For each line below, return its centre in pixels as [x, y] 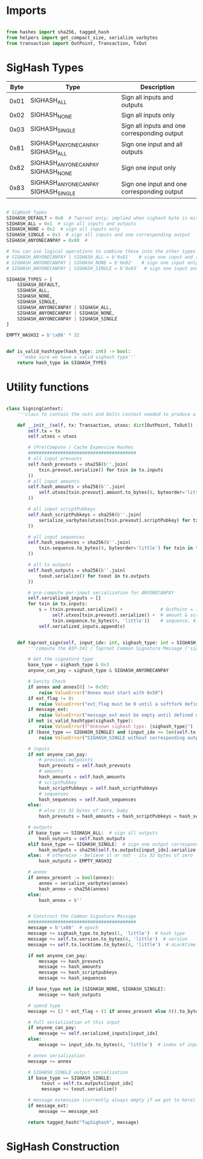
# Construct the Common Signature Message [82, 917]
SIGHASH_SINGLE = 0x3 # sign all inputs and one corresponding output [98, 235]
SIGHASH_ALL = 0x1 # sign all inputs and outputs [71, 224]
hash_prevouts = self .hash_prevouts [85, 766]
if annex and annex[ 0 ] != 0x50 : [69, 687]
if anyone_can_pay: [53, 1028]
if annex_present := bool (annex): [71, 878]
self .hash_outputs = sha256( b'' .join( [77, 570]
